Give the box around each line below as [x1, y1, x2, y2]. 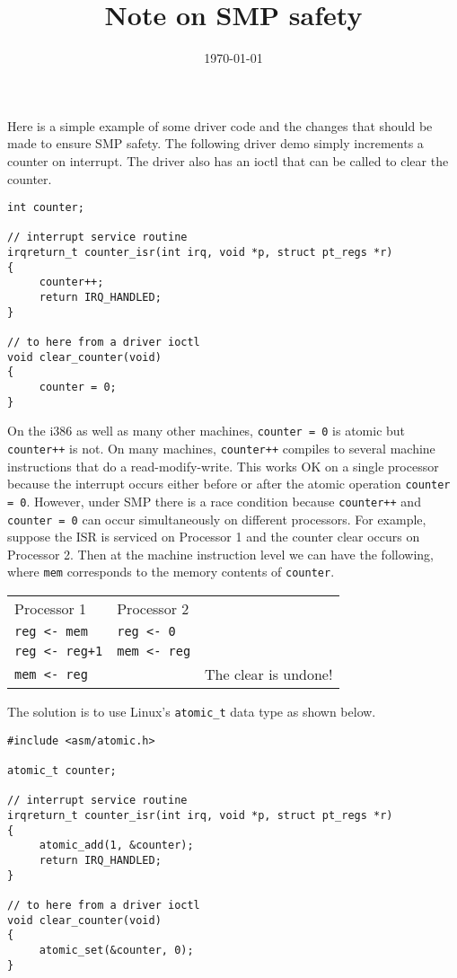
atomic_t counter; [7, 763, 117, 777]
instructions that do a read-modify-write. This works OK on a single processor [7, 456, 439, 475]
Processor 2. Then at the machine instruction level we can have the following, [7, 544, 434, 563]
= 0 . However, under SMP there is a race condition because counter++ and [7, 491, 421, 510]
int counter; [7, 201, 84, 215]
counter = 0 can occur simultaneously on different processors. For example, [7, 509, 426, 528]
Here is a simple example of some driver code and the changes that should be [7, 116, 433, 135]
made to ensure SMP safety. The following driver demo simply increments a [7, 134, 424, 153]
